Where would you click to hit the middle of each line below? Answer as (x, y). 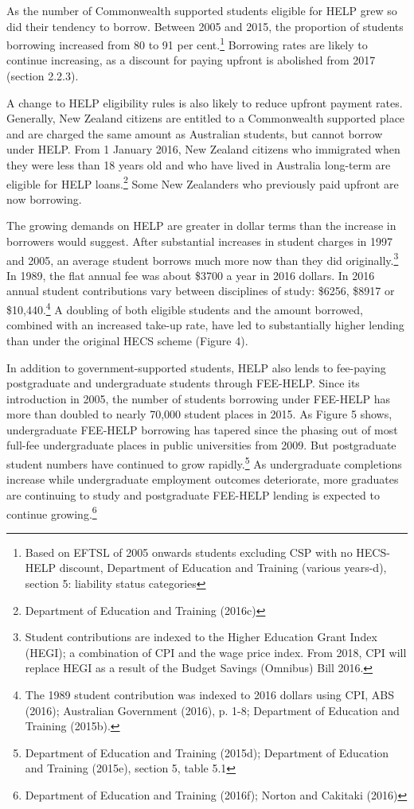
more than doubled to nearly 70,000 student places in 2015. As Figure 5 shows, (199, 414)
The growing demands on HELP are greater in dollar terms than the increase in (201, 226)
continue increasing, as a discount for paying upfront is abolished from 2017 (191, 60)
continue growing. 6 (52, 512)
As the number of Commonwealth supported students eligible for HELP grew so (202, 10)
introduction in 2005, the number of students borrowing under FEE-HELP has (198, 398)
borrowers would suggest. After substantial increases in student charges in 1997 (200, 241)
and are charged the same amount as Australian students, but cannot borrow (195, 133)
